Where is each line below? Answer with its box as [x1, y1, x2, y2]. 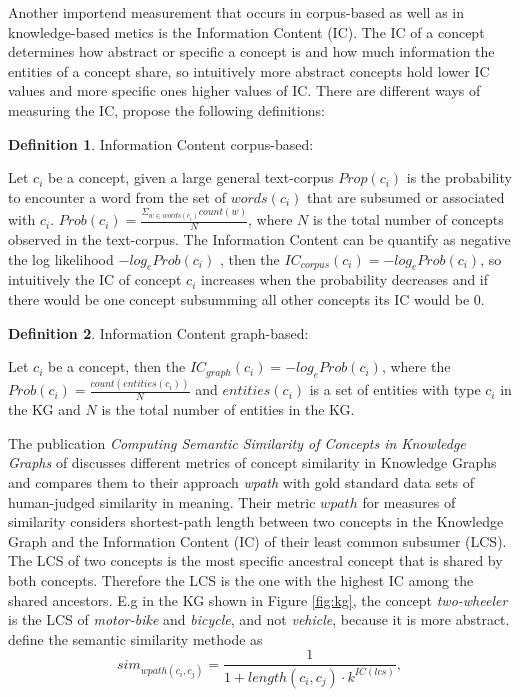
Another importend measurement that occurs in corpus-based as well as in [8, 2, 465, 22]
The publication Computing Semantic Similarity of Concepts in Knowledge [8, 432, 466, 453]
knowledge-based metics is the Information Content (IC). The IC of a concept [8, 21, 485, 42]
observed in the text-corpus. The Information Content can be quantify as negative [8, 229, 511, 250]
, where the [381, 356, 451, 377]
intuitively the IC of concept [8, 269, 182, 290]
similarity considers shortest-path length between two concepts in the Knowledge [8, 511, 504, 532]
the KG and [8, 399, 81, 420]
